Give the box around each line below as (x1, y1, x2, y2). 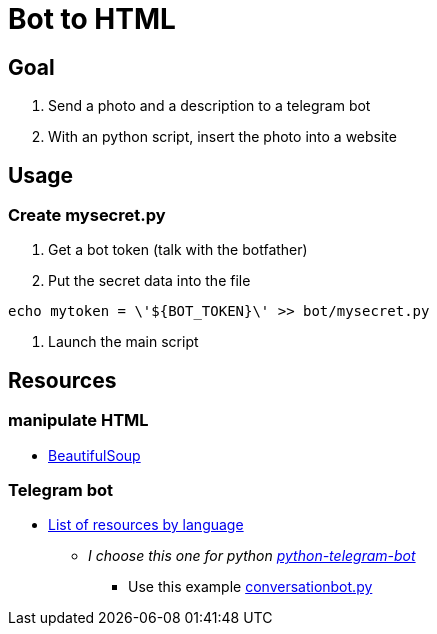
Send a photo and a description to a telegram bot (48, 97, 371, 115)
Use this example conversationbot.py (128, 578, 373, 596)
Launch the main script (48, 333, 199, 351)
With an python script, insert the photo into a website (48, 128, 397, 146)
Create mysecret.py (8, 205, 166, 226)
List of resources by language (48, 516, 244, 534)
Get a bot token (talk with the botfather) (48, 241, 308, 259)
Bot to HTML (8, 2, 176, 36)
